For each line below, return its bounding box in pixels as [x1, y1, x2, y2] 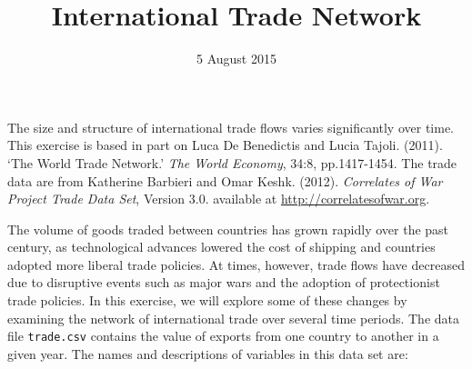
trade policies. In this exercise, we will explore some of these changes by [7, 291, 407, 310]
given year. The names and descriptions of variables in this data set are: [7, 344, 408, 363]
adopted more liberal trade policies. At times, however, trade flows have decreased [7, 254, 465, 274]
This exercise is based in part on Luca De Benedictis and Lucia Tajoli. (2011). [7, 135, 443, 155]
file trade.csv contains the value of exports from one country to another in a [7, 326, 439, 345]
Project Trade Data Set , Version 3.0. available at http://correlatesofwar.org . [7, 189, 430, 208]
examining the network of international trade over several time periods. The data [7, 308, 459, 327]
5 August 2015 [196, 49, 276, 68]
